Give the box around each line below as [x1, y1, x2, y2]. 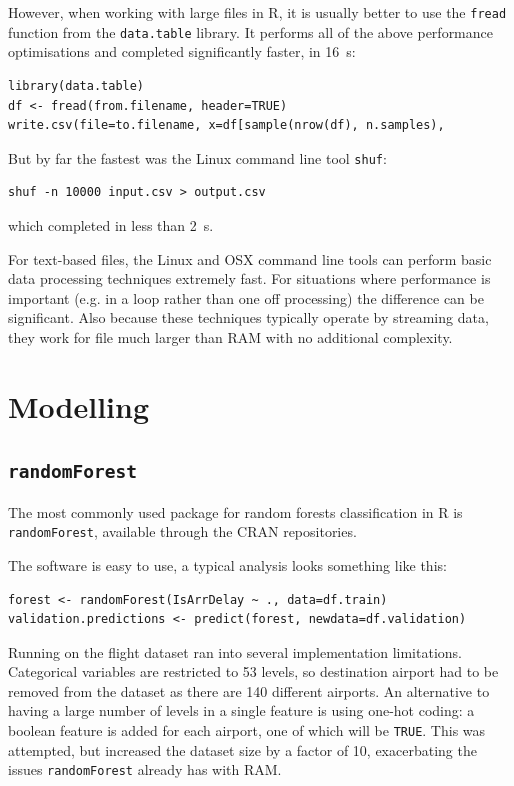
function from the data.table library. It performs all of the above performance [8, 21, 493, 42]
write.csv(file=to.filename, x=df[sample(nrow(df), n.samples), [8, 118, 445, 133]
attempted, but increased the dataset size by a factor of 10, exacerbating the [8, 739, 477, 760]
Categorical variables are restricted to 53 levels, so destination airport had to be [8, 661, 499, 682]
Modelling [8, 385, 150, 426]
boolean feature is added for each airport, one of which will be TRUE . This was [8, 720, 486, 741]
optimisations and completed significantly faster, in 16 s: [8, 41, 356, 62]
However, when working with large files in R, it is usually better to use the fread [8, 2, 507, 22]
